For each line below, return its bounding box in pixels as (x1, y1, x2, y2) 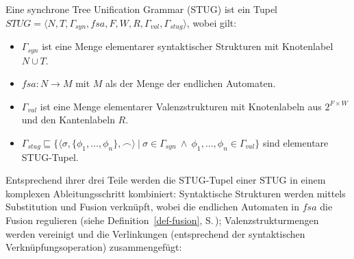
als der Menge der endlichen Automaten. (105, 76, 276, 90)
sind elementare (262, 135, 329, 149)
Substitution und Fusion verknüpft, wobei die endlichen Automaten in (5, 199, 300, 214)
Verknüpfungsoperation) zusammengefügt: (5, 240, 182, 254)
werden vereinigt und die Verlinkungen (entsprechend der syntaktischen (5, 226, 305, 241)
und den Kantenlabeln (21, 112, 115, 127)
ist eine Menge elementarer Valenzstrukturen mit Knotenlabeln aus (40, 99, 322, 113)
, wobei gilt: (186, 15, 237, 29)
